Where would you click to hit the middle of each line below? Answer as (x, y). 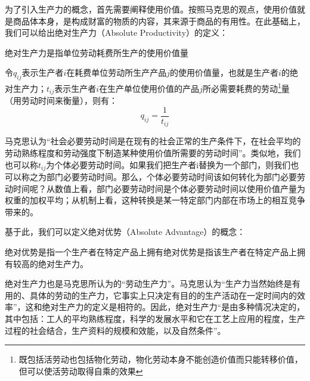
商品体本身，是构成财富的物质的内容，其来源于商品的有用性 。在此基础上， (159, 21)
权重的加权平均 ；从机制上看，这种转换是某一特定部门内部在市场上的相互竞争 (155, 200)
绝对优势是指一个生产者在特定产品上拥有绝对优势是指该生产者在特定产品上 (151, 252)
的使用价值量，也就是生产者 (224, 72)
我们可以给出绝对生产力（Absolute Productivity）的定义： (117, 32)
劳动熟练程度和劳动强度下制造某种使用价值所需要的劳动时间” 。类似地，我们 (153, 152)
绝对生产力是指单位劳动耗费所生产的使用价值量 (97, 52)
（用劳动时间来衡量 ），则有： (61, 100)
